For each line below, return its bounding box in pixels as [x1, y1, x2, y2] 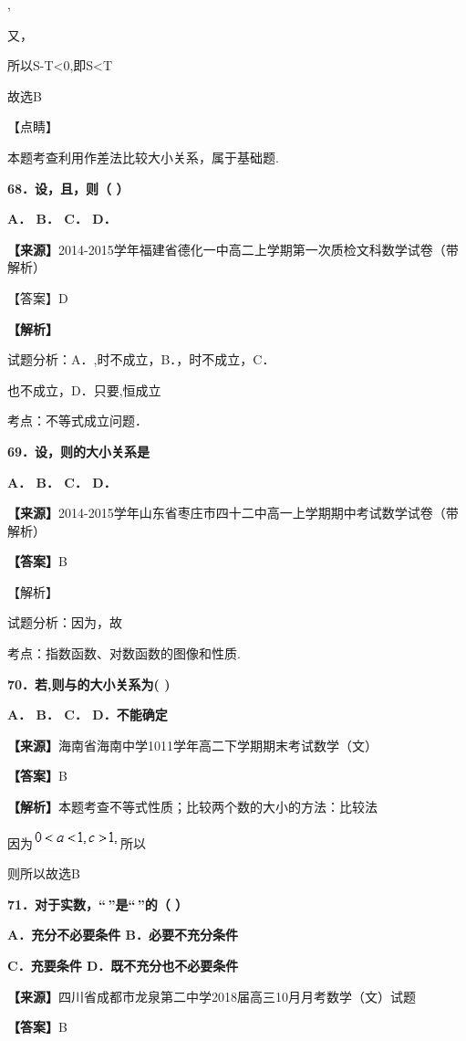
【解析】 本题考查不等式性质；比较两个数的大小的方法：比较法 [7, 797, 378, 816]
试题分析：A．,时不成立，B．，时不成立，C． [7, 350, 275, 369]
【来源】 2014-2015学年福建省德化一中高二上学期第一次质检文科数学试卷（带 [7, 239, 459, 258]
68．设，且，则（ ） [7, 178, 129, 197]
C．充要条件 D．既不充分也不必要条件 [7, 956, 239, 974]
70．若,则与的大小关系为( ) [7, 674, 171, 693]
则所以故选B [7, 864, 80, 883]
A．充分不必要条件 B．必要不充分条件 [7, 925, 238, 944]
